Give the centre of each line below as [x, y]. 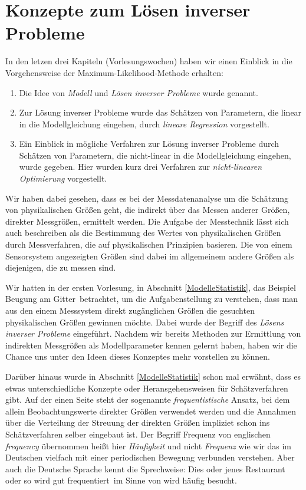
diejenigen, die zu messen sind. [61, 267]
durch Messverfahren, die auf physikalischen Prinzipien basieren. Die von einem [149, 244]
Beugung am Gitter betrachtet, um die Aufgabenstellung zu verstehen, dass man [152, 299]
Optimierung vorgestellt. [63, 178]
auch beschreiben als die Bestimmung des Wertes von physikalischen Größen [143, 233]
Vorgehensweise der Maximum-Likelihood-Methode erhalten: [114, 72]
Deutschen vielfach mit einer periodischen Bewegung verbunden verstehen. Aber [150, 457]
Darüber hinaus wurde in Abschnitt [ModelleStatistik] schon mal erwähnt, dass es [153, 376]
